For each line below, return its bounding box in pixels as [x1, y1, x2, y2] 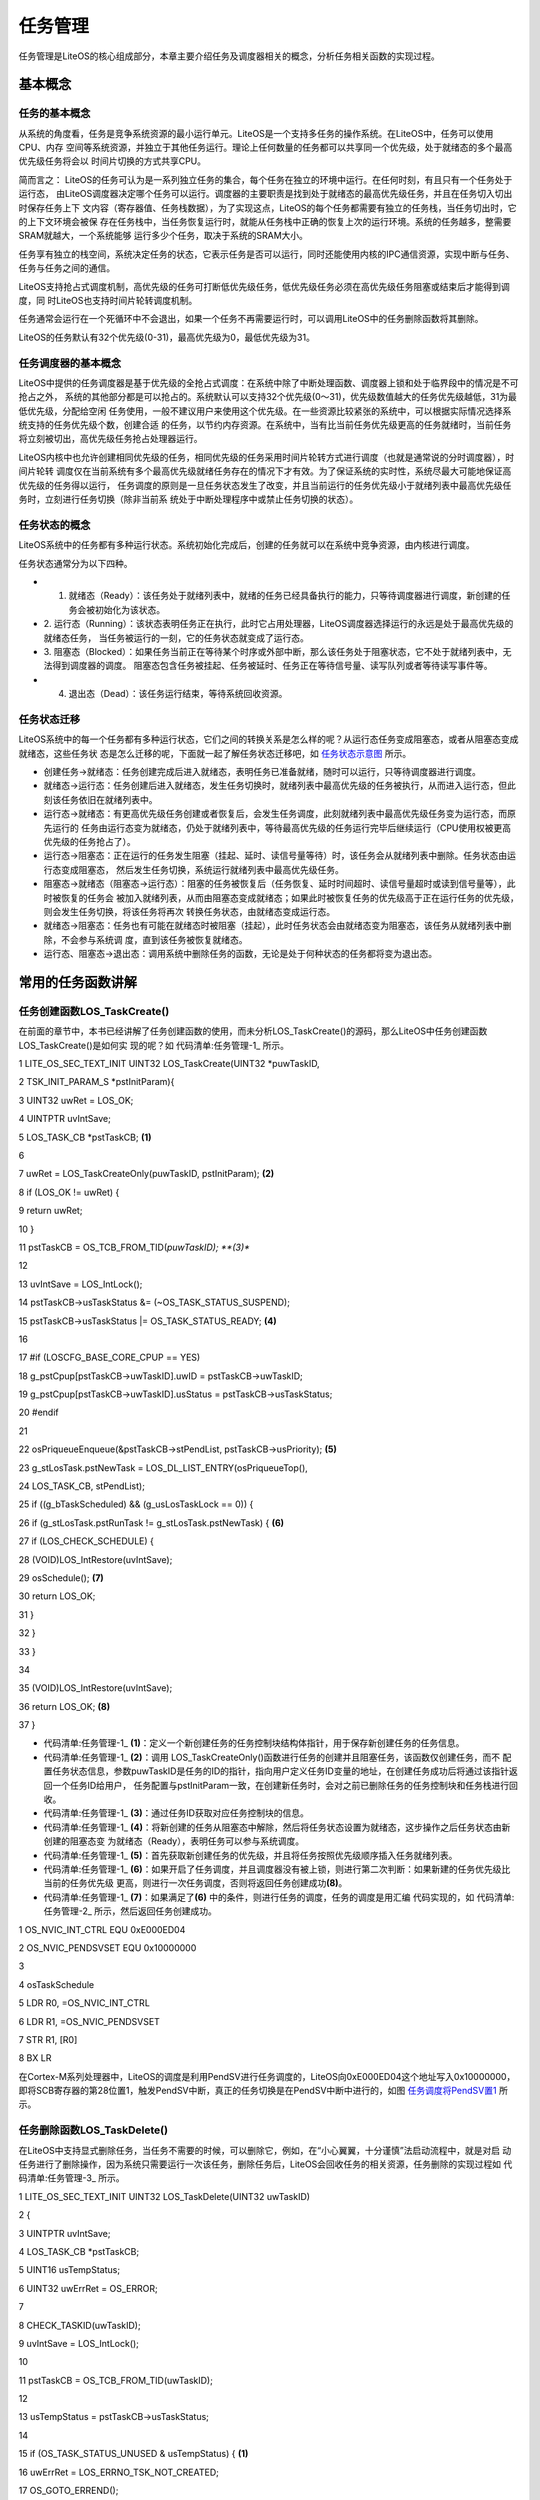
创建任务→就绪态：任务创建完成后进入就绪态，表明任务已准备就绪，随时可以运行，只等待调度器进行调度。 [43, 766, 482, 778]
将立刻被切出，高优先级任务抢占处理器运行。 [18, 433, 203, 445]
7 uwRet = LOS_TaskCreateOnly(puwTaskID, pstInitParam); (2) [18, 1168, 275, 1180]
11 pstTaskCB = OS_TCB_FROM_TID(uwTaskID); [18, 2374, 214, 2386]
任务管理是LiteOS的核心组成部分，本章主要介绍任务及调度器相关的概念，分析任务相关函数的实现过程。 [18, 50, 440, 62]
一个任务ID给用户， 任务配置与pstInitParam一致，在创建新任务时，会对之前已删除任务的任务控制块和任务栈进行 [51, 1779, 510, 1791]
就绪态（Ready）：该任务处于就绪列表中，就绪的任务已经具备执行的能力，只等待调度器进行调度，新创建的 [68, 590, 502, 602]
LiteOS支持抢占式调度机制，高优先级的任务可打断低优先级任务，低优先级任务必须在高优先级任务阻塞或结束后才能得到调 [18, 280, 510, 292]
